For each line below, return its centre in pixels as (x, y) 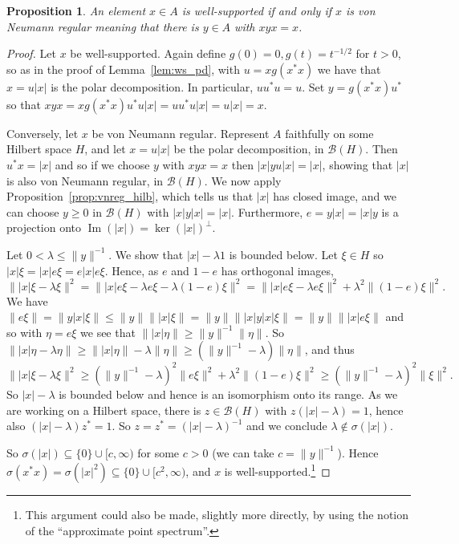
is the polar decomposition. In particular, (152, 86)
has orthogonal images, (277, 270)
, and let (105, 149)
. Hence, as (132, 270)
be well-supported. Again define (148, 53)
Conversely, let (43, 133)
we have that (349, 69)
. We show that (146, 254)
